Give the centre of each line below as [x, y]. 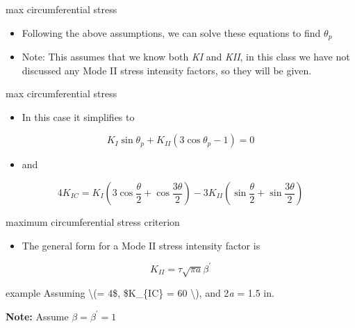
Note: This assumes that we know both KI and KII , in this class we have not [186, 57]
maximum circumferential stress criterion [93, 222]
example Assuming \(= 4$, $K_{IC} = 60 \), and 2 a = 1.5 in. [140, 293]
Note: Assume [37, 316]
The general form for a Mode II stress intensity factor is [141, 245]
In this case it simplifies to [78, 116]
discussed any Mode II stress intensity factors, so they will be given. [167, 70]
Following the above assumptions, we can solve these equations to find [171, 32]
